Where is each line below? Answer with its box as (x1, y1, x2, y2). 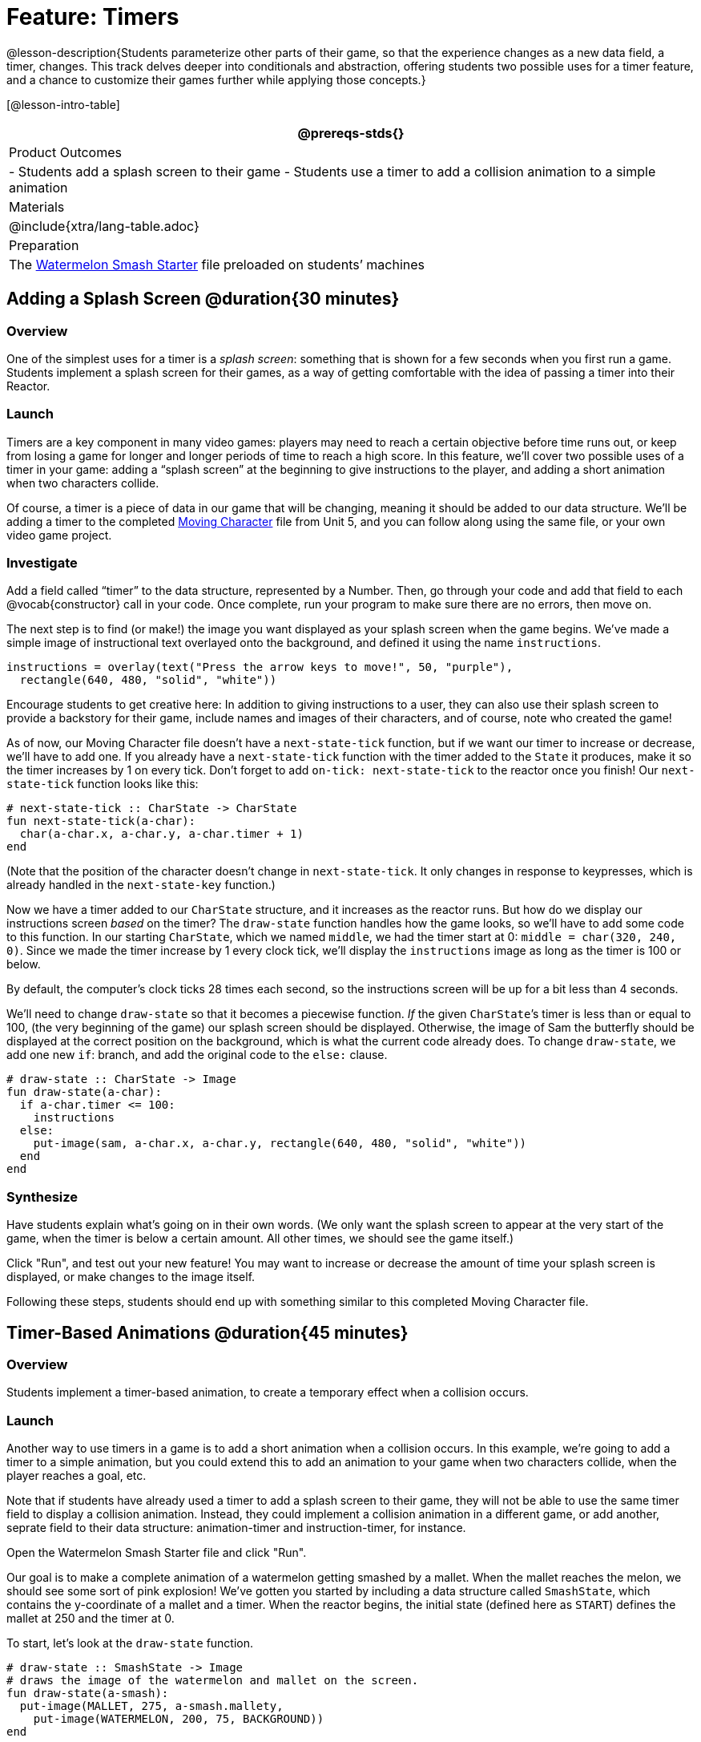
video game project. (6, 527, 112, 542)
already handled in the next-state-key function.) (6, 878, 276, 892)
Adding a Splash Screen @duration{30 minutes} (6, 289, 400, 309)
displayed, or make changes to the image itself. (6, 1270, 256, 1284)
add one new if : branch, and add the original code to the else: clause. (6, 1048, 388, 1062)
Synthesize (6, 1188, 79, 1205)
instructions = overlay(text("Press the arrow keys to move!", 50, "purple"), (6, 661, 514, 674)
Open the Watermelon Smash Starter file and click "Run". (6, 1546, 307, 1560)
